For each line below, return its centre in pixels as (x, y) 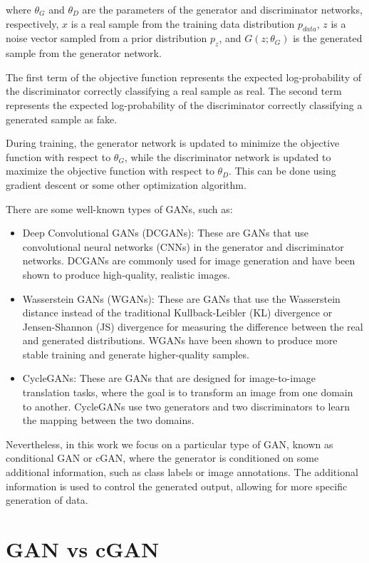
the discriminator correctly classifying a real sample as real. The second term (174, 91)
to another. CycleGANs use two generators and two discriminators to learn (186, 406)
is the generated (328, 38)
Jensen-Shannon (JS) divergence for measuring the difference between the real (193, 326)
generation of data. (47, 500)
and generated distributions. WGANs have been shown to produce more (180, 340)
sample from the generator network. (84, 53)
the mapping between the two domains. (108, 420)
